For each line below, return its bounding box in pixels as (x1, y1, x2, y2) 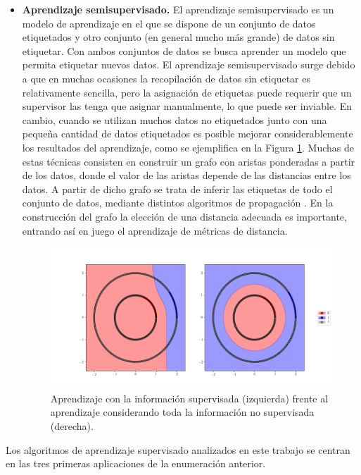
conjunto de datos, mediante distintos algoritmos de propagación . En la (22, 195, 334, 210)
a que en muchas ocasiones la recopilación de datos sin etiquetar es (22, 70, 311, 85)
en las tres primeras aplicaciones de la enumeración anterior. (6, 456, 266, 471)
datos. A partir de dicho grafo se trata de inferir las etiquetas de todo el (22, 181, 333, 196)
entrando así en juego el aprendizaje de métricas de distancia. (22, 223, 288, 237)
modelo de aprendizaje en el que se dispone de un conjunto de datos (22, 16, 316, 30)
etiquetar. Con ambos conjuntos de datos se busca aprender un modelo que (22, 43, 346, 58)
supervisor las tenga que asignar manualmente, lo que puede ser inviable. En (22, 99, 352, 113)
